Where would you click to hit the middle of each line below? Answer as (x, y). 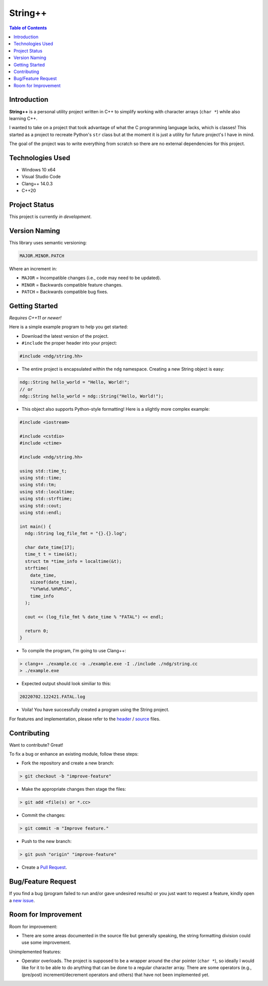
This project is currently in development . (50, 217)
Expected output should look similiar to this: (66, 683)
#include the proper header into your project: (69, 343)
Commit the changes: (43, 815)
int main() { (35, 526)
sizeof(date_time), (54, 582)
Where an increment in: (33, 269)
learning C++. (23, 118)
